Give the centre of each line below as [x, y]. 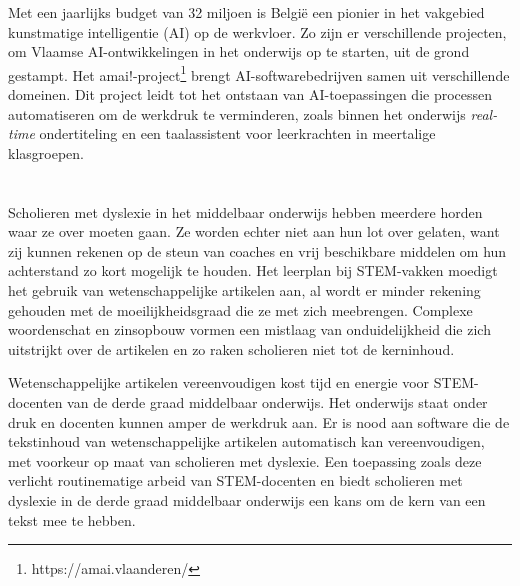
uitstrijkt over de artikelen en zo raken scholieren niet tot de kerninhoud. [231, 348]
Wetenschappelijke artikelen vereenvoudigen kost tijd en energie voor [219, 382]
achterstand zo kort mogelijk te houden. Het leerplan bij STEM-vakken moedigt [253, 270]
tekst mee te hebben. [72, 519]
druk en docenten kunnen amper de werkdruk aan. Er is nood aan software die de [259, 421]
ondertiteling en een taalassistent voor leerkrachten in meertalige [237, 133]
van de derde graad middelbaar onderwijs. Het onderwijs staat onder [277, 401]
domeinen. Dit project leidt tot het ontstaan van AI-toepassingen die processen [250, 94]
